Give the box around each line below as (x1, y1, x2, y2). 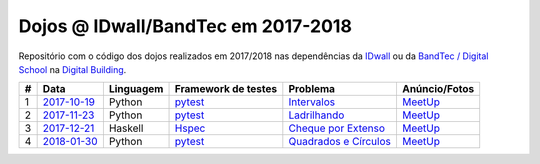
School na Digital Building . (18, 63, 127, 75)
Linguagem (108, 82, 164, 96)
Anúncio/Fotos (401, 82, 475, 96)
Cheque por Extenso (288, 121, 385, 135)
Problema (288, 82, 335, 96)
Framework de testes (174, 82, 278, 96)
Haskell (108, 121, 144, 135)
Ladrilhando (288, 108, 345, 122)
